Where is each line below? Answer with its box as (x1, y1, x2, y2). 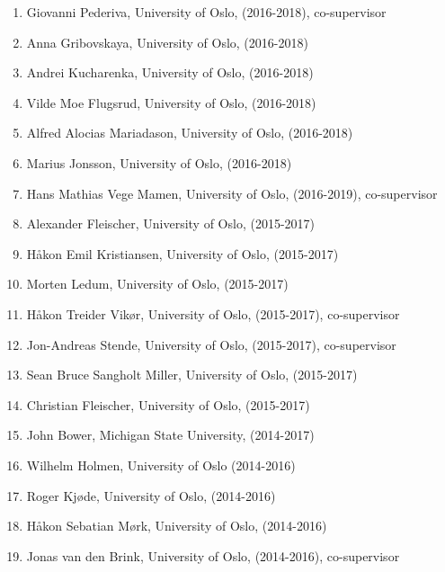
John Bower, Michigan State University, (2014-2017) (26, 425, 315, 444)
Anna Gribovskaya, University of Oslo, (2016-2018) (26, 32, 308, 51)
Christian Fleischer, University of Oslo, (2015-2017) (26, 395, 310, 414)
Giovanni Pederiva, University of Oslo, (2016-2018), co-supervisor (26, 3, 387, 21)
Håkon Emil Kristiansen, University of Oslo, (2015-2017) (26, 244, 339, 263)
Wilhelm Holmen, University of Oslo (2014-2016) (26, 455, 296, 474)
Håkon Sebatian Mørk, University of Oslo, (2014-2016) (26, 516, 327, 535)
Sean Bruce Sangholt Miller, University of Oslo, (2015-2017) (26, 365, 358, 384)
